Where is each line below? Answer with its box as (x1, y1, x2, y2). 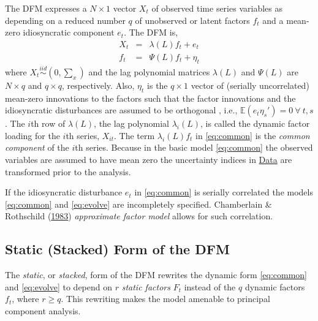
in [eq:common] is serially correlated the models (134, 186, 313, 198)
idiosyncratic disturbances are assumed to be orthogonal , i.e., (5, 104, 238, 116)
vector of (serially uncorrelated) (191, 78, 309, 91)
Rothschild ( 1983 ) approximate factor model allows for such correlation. (5, 210, 273, 222)
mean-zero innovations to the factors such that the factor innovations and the (5, 91, 296, 104)
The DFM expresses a (5, 2, 87, 14)
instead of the (184, 280, 236, 293)
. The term (114, 129, 155, 142)
